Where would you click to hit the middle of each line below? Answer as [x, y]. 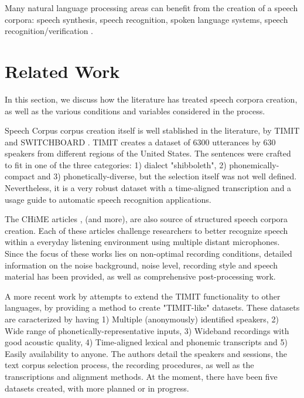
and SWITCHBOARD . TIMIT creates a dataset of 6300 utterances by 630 [140, 142]
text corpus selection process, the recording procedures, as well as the [129, 365]
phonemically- [254, 164]
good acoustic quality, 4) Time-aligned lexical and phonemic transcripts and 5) [146, 342]
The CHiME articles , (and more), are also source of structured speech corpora [146, 219]
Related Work [62, 71]
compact [20, 176]
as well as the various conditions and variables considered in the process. [135, 110]
